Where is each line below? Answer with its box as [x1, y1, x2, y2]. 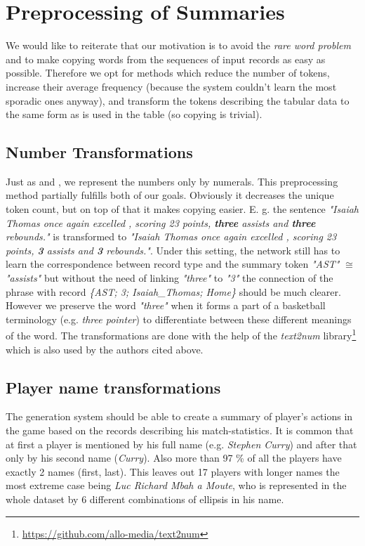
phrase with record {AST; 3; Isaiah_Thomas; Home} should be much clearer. [6, 284, 341, 299]
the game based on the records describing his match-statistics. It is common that [6, 423, 354, 438]
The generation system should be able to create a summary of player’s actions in [6, 409, 353, 424]
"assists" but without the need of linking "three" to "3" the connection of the [6, 271, 333, 285]
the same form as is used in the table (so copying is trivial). [6, 107, 263, 122]
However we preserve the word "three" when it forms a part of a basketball [6, 298, 326, 313]
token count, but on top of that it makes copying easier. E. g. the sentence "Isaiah [6, 202, 359, 216]
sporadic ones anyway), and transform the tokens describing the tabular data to [6, 93, 350, 108]
